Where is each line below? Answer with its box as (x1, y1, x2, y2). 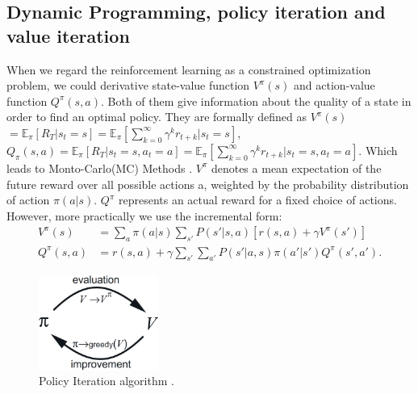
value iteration (6, 23, 130, 48)
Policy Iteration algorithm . (39, 372, 174, 389)
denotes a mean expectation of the (211, 159, 382, 176)
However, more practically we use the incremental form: (6, 207, 282, 224)
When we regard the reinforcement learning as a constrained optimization (6, 61, 371, 78)
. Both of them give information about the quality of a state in (101, 92, 412, 109)
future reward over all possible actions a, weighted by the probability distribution (6, 175, 409, 192)
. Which (358, 141, 398, 158)
